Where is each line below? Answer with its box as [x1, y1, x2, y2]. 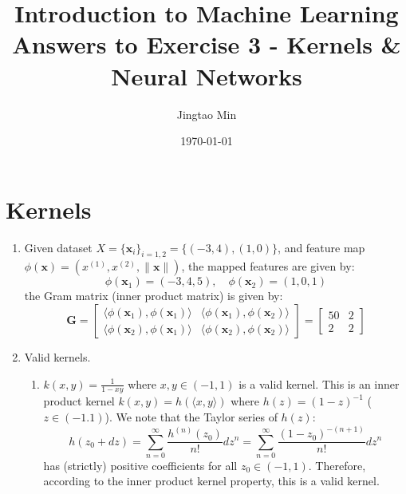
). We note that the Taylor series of [104, 409, 278, 425]
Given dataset [24, 239, 93, 255]
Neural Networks [111, 59, 302, 92]
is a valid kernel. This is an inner [238, 375, 400, 392]
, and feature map [278, 239, 365, 255]
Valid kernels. [24, 349, 91, 366]
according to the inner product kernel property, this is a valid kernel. [43, 472, 380, 489]
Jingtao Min [176, 105, 237, 122]
